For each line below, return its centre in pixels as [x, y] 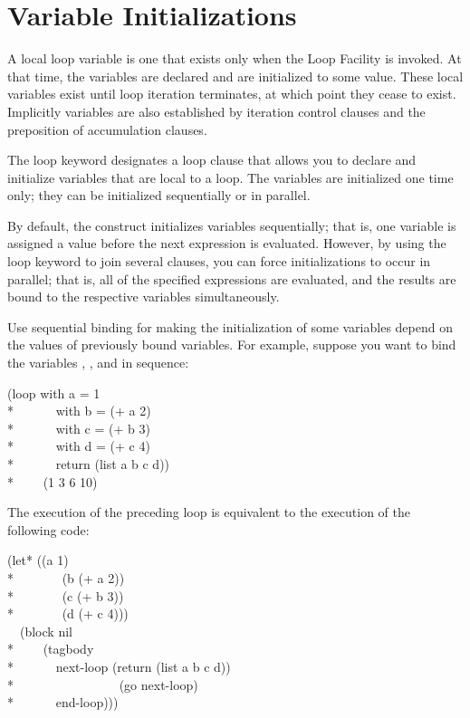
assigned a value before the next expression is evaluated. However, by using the [227, 243]
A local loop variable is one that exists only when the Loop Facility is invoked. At [235, 58]
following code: [48, 529]
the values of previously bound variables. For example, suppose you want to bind [232, 345]
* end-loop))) [63, 702]
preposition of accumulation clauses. [107, 129]
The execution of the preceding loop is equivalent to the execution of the [209, 512]
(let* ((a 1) [38, 560]
